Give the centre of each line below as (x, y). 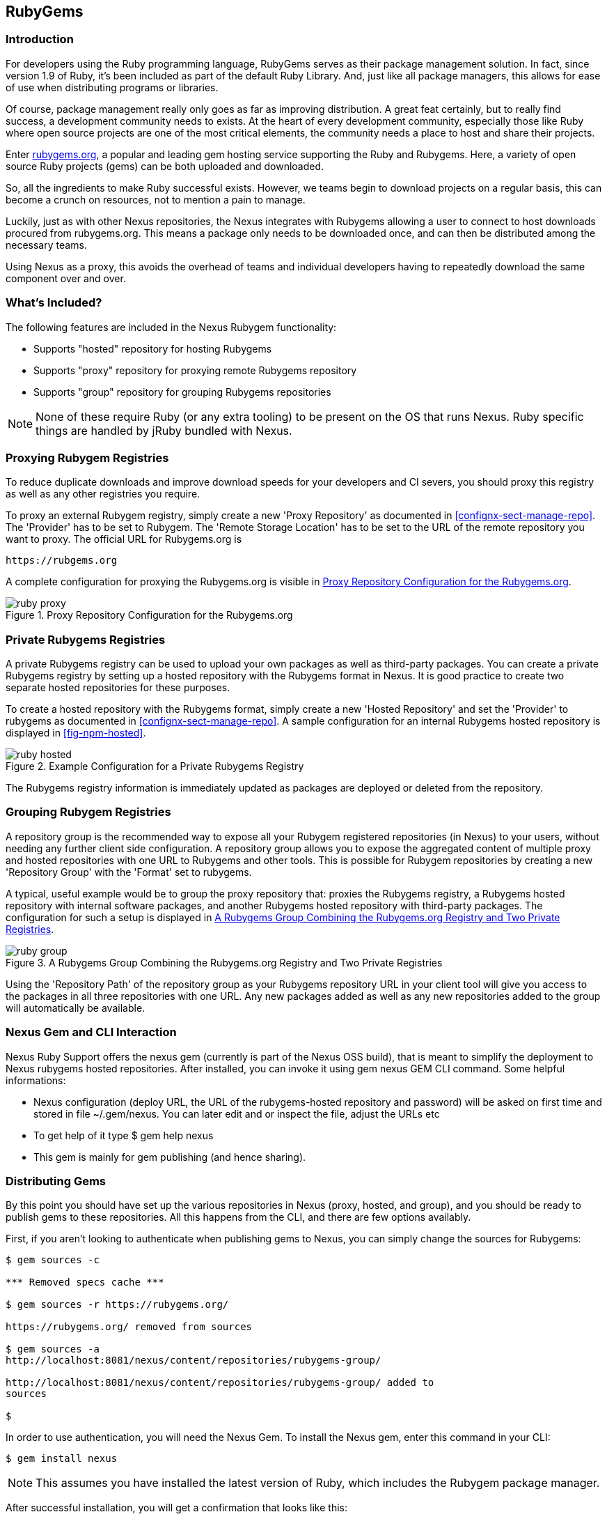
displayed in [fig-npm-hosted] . (76, 733)
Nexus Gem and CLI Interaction (91, 1032)
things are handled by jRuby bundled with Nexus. (164, 430)
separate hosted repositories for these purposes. (118, 688)
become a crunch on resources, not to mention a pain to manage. (156, 199)
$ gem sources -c (53, 1260)
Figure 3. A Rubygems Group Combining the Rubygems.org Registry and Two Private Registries (224, 962)
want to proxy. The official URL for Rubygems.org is (124, 539)
